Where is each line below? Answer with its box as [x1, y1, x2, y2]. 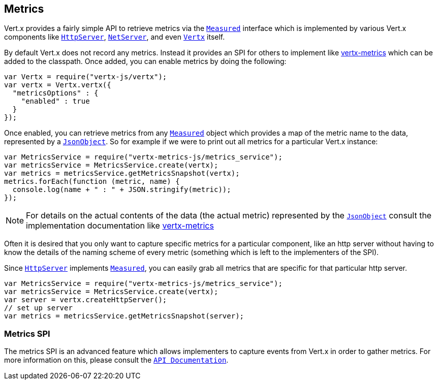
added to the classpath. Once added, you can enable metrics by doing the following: [4, 57, 287, 66]
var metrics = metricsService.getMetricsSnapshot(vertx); [4, 169, 240, 178]
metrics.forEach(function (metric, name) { [4, 177, 180, 186]
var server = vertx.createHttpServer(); [4, 296, 167, 304]
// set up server [4, 304, 73, 312]
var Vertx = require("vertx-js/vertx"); [4, 73, 167, 81]
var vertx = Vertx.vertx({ [4, 81, 111, 89]
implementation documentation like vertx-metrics [26, 220, 214, 231]
